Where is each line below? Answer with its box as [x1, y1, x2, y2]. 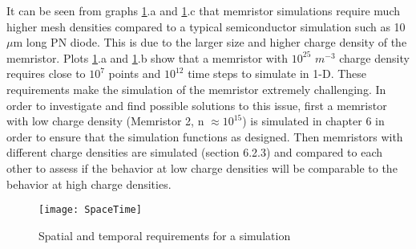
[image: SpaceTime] [38, 204, 142, 216]
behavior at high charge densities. [6, 175, 172, 192]
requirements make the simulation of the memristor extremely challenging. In [6, 80, 386, 97]
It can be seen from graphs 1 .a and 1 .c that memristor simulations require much [6, 2, 400, 18]
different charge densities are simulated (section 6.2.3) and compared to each [6, 144, 383, 161]
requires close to [6, 65, 86, 82]
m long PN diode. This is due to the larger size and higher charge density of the [13, 34, 407, 51]
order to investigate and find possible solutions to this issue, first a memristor [6, 96, 387, 113]
